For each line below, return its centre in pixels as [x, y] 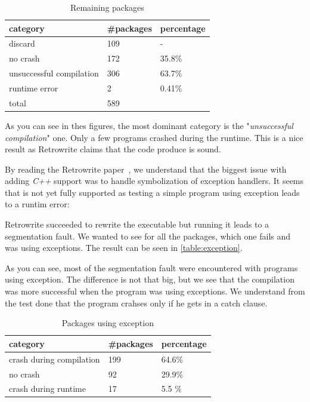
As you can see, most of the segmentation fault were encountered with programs [151, 267]
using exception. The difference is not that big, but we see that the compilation [150, 279]
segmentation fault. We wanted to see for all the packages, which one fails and [148, 236]
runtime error [34, 88]
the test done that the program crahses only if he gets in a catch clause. [136, 303]
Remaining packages [107, 7]
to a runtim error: [37, 204]
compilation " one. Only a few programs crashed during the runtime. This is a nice [154, 137]
